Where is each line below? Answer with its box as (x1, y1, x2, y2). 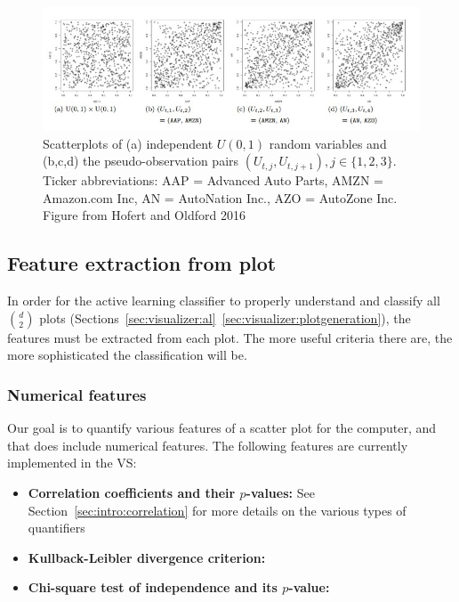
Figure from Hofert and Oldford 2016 (43, 206, 246, 224)
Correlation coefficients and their (28, 483, 236, 501)
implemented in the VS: (7, 453, 137, 472)
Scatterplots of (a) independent (43, 134, 213, 152)
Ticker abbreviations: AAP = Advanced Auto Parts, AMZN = (43, 171, 383, 190)
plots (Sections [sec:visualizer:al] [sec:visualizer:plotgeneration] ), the (39, 308, 411, 327)
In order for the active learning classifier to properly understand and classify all (7, 291, 440, 310)
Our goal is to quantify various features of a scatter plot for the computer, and (7, 419, 437, 437)
